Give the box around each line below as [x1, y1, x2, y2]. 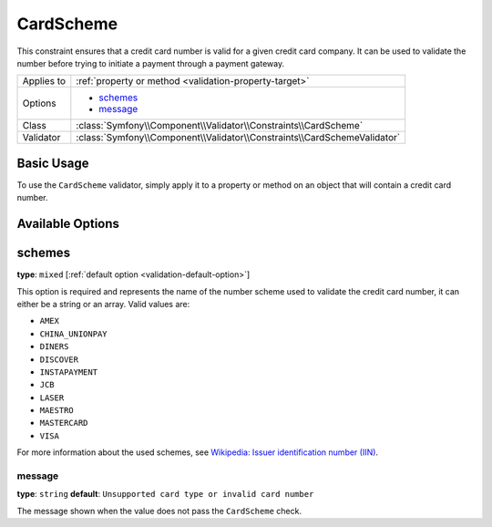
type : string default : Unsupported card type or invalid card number [16, 489, 314, 500]
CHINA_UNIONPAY [39, 328, 108, 339]
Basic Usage [16, 155, 89, 170]
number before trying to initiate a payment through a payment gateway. [16, 57, 285, 68]
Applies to [22, 75, 67, 88]
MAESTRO [39, 406, 75, 416]
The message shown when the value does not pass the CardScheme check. [16, 505, 302, 516]
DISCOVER [39, 354, 79, 365]
